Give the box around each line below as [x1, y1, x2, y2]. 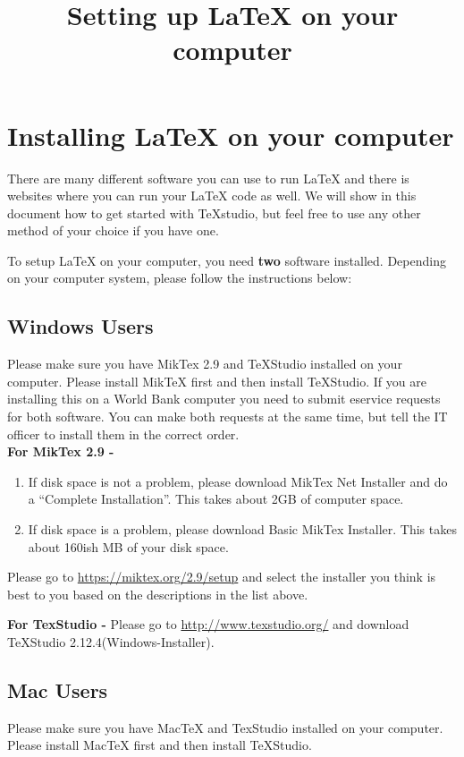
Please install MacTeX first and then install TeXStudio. [7, 736, 312, 754]
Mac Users [7, 676, 108, 703]
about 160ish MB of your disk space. [28, 537, 229, 556]
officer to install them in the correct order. [7, 424, 240, 443]
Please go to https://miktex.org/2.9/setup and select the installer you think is [7, 567, 436, 586]
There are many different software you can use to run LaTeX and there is [7, 168, 409, 187]
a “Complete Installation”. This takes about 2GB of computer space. [28, 489, 404, 508]
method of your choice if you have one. [7, 221, 219, 240]
